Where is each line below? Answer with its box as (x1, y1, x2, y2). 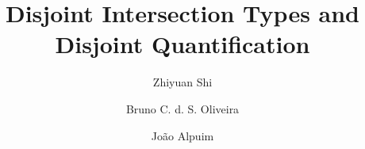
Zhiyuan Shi (152, 74, 213, 90)
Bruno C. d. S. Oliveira (125, 100, 240, 117)
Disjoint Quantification (55, 28, 310, 60)
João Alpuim (151, 127, 214, 143)
